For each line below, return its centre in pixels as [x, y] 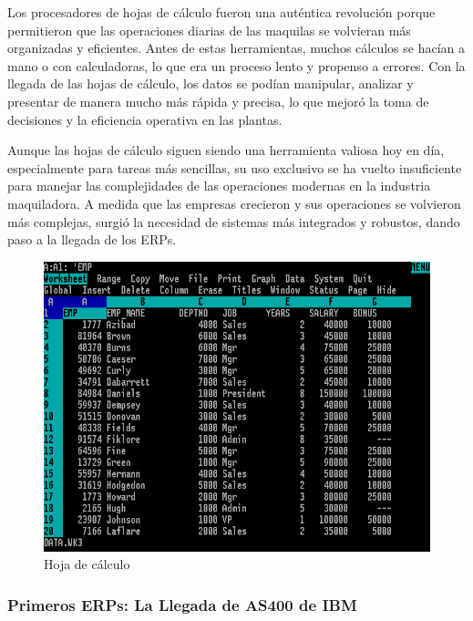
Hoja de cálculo [87, 564]
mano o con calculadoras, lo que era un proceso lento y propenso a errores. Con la [236, 65]
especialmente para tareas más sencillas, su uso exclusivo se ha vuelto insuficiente [235, 167]
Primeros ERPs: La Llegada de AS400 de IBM [182, 604]
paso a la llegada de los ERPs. [92, 239]
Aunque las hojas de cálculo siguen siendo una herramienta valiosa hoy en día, [226, 150]
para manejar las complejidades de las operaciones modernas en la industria [219, 186]
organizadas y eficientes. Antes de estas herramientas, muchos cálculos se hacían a [236, 48]
